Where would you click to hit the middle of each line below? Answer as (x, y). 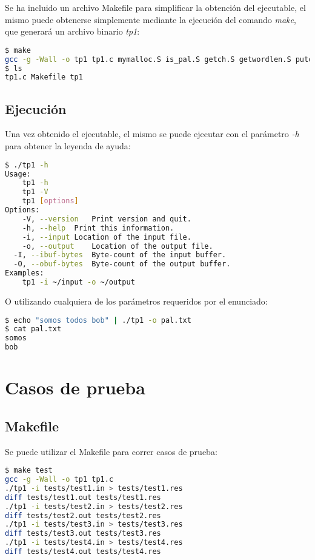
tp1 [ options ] (50, 201)
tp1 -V (35, 192)
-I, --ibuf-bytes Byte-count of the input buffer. (120, 255)
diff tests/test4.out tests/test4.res (83, 552)
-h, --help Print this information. (98, 228)
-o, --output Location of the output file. (118, 246)
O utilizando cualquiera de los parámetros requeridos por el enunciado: (136, 301)
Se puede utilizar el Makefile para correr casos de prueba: (111, 451)
